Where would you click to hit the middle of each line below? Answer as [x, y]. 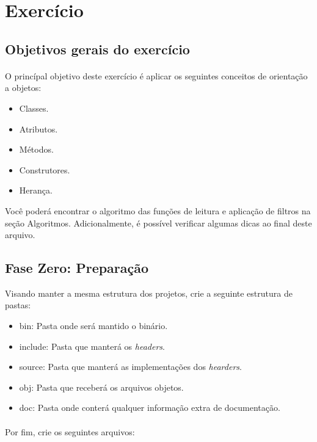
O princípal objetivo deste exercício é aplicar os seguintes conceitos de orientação [156, 75]
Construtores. [45, 169]
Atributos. [38, 129]
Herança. [36, 190]
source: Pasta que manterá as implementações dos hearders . [130, 367]
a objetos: [23, 88]
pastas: [18, 305]
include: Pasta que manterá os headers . [92, 346]
